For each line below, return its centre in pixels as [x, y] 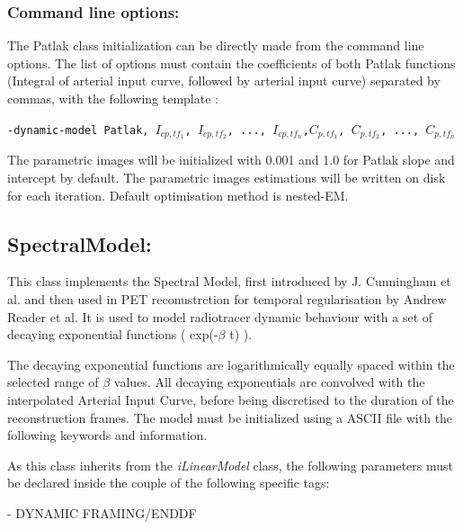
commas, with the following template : [113, 98]
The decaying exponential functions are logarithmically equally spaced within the [231, 364]
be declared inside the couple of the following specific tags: [169, 483]
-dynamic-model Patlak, [78, 130]
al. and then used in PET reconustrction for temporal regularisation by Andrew [227, 299]
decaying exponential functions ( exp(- [113, 334]
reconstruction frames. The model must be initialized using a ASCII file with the [230, 417]
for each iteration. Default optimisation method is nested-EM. [178, 195]
